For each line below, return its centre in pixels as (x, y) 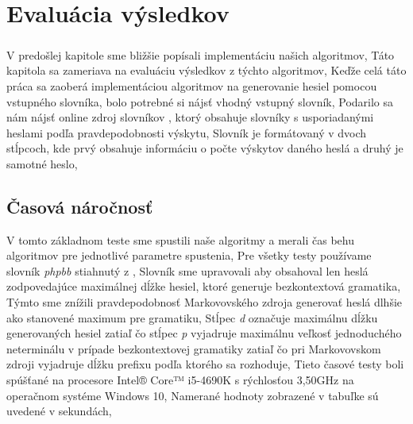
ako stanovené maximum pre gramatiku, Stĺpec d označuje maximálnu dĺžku (192, 317)
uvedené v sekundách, (59, 411)
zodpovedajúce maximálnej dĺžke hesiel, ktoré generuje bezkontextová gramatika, (204, 286)
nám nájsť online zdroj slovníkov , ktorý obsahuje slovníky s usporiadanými (190, 117)
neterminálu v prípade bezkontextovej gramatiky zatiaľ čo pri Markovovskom (194, 348)
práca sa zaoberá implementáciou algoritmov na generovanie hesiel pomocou (192, 85)
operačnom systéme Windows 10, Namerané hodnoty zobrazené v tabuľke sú (193, 395)
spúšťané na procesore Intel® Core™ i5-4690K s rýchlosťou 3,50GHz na (180, 380)
